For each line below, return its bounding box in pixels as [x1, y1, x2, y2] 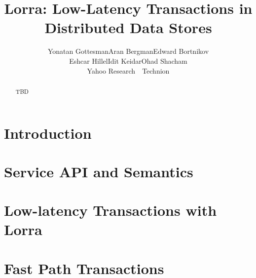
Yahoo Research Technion [87, 65, 170, 76]
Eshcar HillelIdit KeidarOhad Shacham [69, 55, 187, 66]
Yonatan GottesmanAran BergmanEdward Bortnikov [47, 46, 209, 56]
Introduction [4, 122, 92, 143]
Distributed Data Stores [44, 17, 212, 38]
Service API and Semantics [4, 161, 193, 181]
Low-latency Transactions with [4, 200, 217, 220]
